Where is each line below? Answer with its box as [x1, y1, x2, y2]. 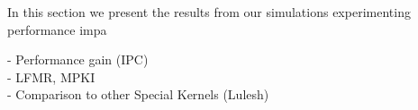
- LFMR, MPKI [7, 67, 95, 86]
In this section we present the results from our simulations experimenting [7, 3, 411, 21]
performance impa [7, 20, 107, 38]
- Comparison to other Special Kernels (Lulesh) [7, 85, 269, 104]
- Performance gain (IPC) [7, 50, 149, 69]
